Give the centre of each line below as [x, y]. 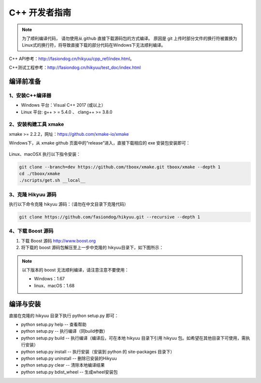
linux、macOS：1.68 [54, 286]
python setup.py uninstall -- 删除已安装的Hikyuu [69, 358]
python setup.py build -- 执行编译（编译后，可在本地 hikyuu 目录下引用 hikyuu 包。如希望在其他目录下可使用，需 [133, 338]
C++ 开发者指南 [40, 13]
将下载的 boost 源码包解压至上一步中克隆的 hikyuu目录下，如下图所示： [92, 248]
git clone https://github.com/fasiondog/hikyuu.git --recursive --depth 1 [110, 217]
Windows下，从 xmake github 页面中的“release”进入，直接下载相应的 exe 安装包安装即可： [100, 143]
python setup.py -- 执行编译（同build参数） [64, 331]
